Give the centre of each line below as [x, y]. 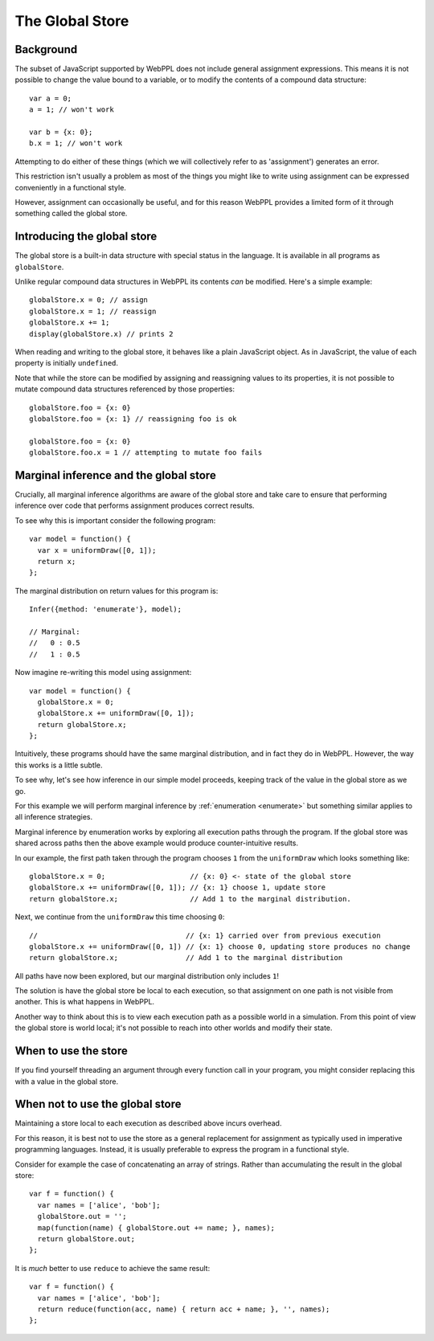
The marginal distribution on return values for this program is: [117, 591]
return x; [57, 561]
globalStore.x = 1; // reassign [93, 311]
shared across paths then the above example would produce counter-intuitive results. [157, 843]
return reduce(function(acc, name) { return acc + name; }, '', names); [184, 1309]
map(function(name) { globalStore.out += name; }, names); [156, 1228]
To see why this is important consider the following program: [115, 520]
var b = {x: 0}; [61, 132]
